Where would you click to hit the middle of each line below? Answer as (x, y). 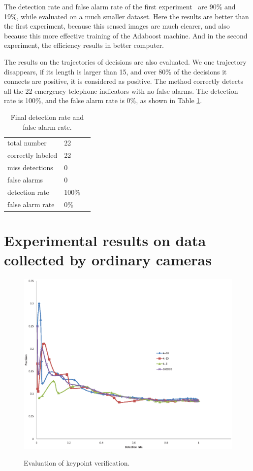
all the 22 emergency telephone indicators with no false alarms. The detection (121, 91)
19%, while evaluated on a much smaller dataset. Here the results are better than (126, 16)
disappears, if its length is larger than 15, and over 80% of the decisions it (115, 71)
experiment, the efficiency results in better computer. (84, 45)
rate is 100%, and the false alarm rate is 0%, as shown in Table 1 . (103, 100)
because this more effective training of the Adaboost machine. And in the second (126, 35)
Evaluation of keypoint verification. (77, 463)
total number (27, 143)
